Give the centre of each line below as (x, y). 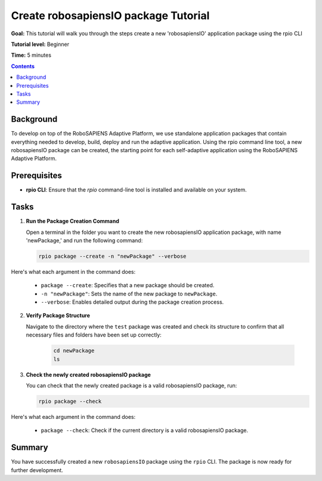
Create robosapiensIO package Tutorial (110, 16)
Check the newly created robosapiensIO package (89, 374)
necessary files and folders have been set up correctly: (94, 335)
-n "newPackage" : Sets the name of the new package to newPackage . (129, 294)
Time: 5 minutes (31, 55)
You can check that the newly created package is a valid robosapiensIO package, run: (131, 386)
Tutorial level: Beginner (40, 44)
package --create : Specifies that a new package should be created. (128, 285)
